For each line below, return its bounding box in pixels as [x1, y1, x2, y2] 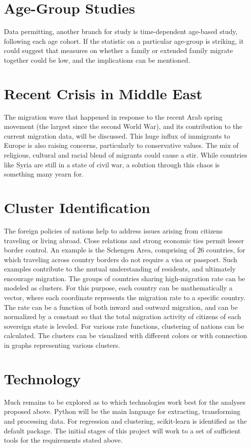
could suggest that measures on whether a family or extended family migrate [4, 45, 233, 55]
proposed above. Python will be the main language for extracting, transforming [4, 406, 240, 416]
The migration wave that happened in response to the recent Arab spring [4, 111, 223, 122]
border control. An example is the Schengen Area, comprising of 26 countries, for [4, 245, 246, 255]
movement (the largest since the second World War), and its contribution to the [4, 121, 243, 131]
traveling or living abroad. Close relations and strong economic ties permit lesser [4, 235, 244, 245]
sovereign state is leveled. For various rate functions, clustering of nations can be [4, 321, 244, 331]
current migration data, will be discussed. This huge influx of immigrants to [4, 130, 230, 141]
